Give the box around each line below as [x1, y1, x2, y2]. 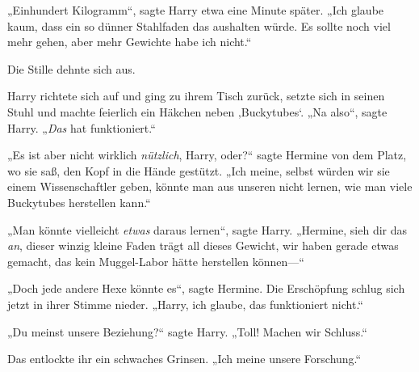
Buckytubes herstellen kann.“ [7, 193, 151, 210]
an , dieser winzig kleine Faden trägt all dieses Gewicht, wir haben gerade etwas [7, 237, 399, 254]
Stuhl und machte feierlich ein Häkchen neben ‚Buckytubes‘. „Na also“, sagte [7, 103, 388, 120]
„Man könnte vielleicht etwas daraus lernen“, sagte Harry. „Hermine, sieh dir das [7, 221, 408, 238]
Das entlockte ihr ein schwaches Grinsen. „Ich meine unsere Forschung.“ [7, 350, 362, 367]
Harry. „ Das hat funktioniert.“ [7, 119, 156, 136]
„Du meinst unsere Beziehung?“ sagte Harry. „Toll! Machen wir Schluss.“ [7, 323, 367, 340]
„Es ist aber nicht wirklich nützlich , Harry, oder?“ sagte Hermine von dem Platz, [7, 146, 407, 163]
